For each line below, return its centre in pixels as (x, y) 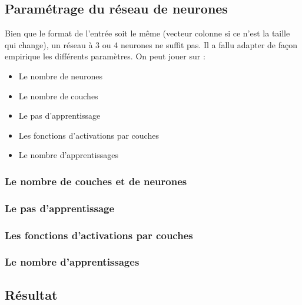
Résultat (31, 294)
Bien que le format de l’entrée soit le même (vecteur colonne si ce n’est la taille (147, 33)
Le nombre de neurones (61, 76)
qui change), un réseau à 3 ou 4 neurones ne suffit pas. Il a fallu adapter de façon (151, 44)
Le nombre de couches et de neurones (96, 181)
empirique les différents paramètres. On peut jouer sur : (105, 56)
